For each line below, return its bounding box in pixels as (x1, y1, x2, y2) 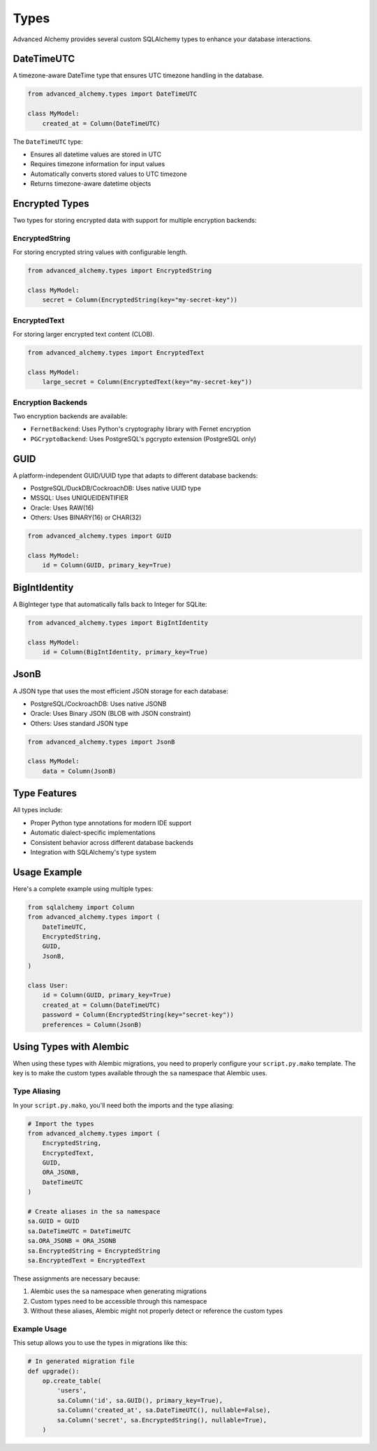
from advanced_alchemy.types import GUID (27, 532, 172, 540)
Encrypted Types (13, 198, 90, 209)
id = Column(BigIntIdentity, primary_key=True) (42, 648, 209, 656)
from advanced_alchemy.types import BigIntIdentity (27, 619, 209, 626)
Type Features (13, 788, 77, 800)
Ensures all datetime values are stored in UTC (30, 150, 162, 159)
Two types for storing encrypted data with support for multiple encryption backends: (13, 216, 257, 225)
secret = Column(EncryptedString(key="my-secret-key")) (42, 296, 238, 304)
